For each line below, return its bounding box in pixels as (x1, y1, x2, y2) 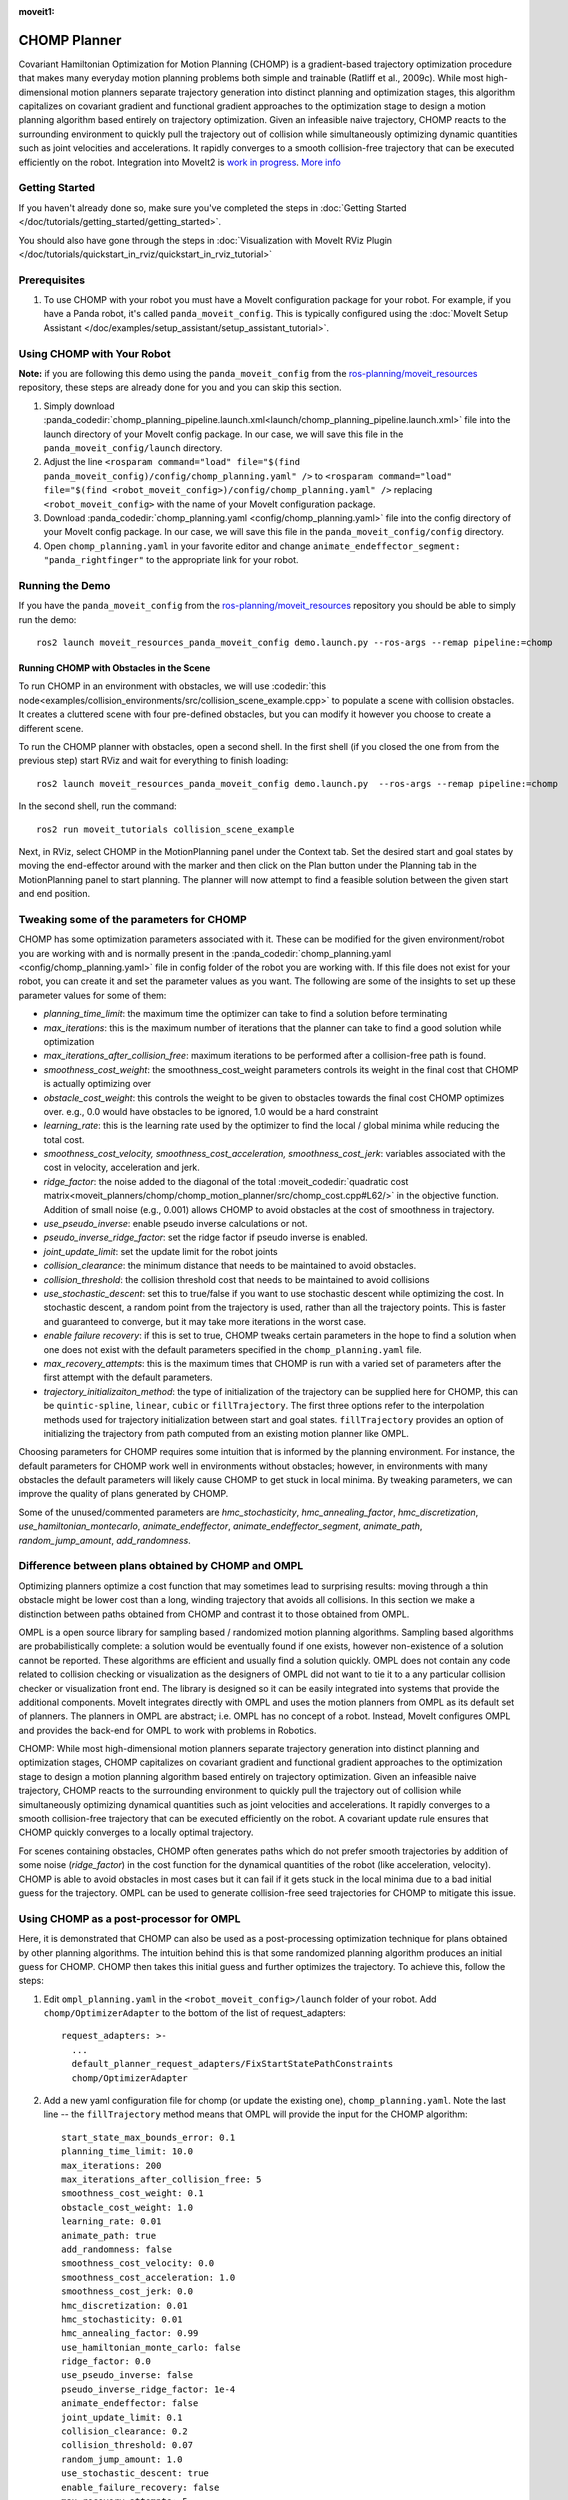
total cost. (43, 1133, 85, 1145)
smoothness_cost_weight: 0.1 (61, 2188, 204, 2199)
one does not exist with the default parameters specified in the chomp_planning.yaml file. (43, 1343, 422, 1355)
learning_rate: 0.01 (61, 2216, 162, 2227)
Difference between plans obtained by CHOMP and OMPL (18, 1559, 304, 1573)
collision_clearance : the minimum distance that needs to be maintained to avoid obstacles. (43, 1260, 417, 1272)
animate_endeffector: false (61, 2398, 199, 2409)
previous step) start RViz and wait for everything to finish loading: (18, 755, 289, 767)
